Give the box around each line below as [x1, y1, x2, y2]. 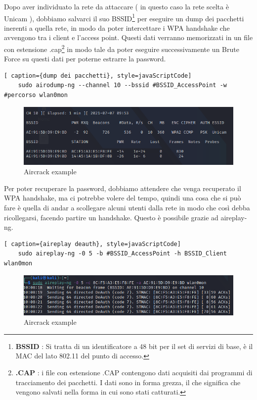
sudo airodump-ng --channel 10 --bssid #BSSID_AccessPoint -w [18, 82, 227, 89]
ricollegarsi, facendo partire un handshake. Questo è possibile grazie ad [4, 212, 218, 222]
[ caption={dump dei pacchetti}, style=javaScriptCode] [4, 72, 192, 79]
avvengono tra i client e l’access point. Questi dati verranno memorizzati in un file [4, 32, 253, 43]
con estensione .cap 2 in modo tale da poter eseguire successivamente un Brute [4, 43, 239, 54]
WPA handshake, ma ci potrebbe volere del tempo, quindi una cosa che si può [4, 193, 241, 203]
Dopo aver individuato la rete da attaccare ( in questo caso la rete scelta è [4, 1, 229, 11]
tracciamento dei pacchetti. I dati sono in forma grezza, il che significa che [15, 377, 241, 387]
